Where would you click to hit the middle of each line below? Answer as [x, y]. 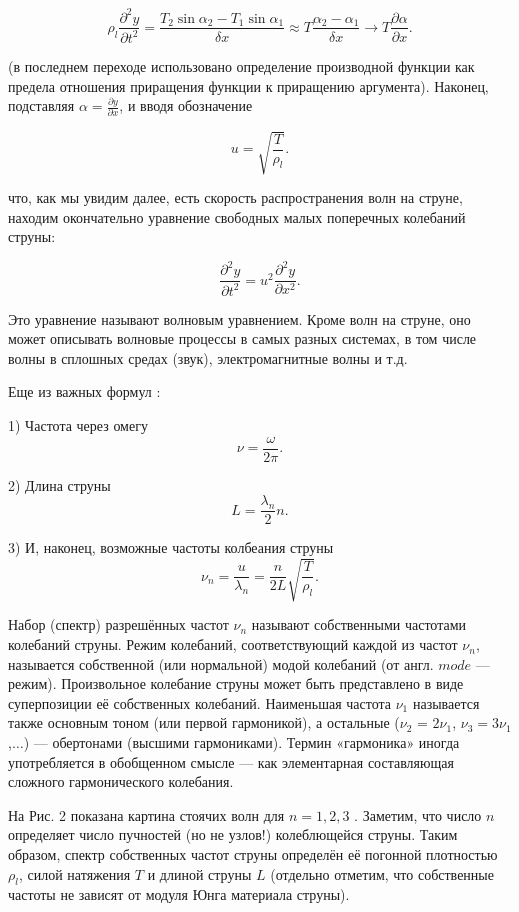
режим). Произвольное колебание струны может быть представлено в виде [236, 683]
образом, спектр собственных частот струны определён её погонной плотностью [253, 854]
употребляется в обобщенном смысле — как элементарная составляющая [231, 761]
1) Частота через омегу [78, 425]
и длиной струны [199, 873]
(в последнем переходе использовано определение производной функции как [241, 65]
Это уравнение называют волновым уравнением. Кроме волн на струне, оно [239, 318]
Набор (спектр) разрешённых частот [118, 624]
